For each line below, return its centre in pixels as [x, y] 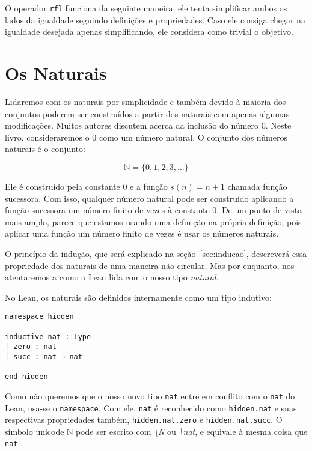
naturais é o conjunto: [45, 149]
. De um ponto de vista [259, 210]
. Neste [278, 125]
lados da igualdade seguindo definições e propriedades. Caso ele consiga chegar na [155, 20]
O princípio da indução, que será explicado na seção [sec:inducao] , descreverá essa [156, 253]
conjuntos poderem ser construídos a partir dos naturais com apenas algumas [147, 113]
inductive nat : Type [48, 337]
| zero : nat [31, 347]
